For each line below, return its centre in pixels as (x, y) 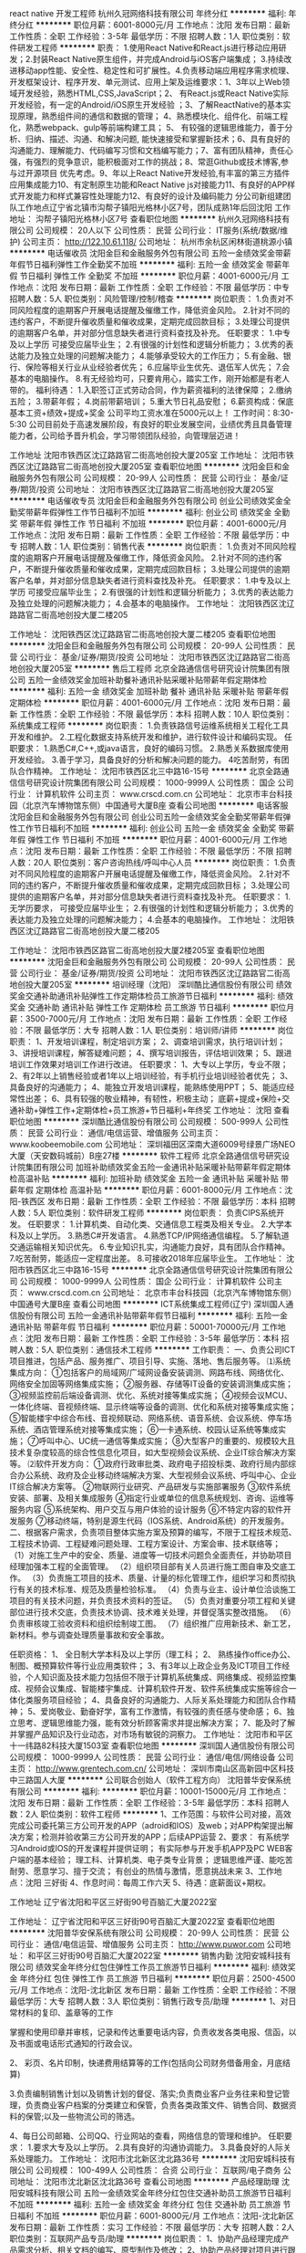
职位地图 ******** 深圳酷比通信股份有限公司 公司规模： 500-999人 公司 (145, 1121)
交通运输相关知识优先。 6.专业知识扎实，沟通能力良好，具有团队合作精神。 (150, 1247)
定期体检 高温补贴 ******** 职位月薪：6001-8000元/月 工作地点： (160, 1190)
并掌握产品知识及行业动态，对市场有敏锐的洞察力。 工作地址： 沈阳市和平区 (151, 1734)
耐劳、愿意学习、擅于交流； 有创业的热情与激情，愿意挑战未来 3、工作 (142, 1871)
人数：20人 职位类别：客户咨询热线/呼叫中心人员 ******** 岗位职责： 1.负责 (153, 862)
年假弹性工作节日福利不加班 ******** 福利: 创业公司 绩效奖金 (156, 512)
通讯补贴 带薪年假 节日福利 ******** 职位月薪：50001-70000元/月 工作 (144, 1327)
